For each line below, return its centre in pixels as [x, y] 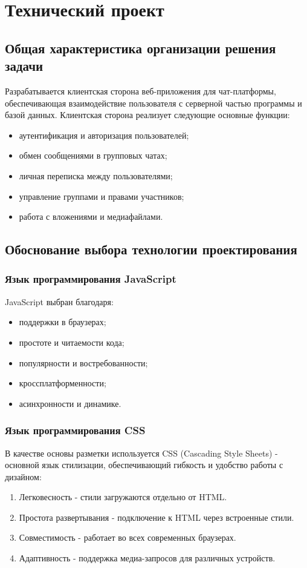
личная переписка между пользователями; [96, 175]
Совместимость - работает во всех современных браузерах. [128, 537]
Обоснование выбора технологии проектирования [151, 249]
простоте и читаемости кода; [72, 342]
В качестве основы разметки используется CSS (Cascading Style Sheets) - [141, 453]
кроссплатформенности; [63, 383]
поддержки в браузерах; [63, 322]
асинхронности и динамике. [70, 403]
